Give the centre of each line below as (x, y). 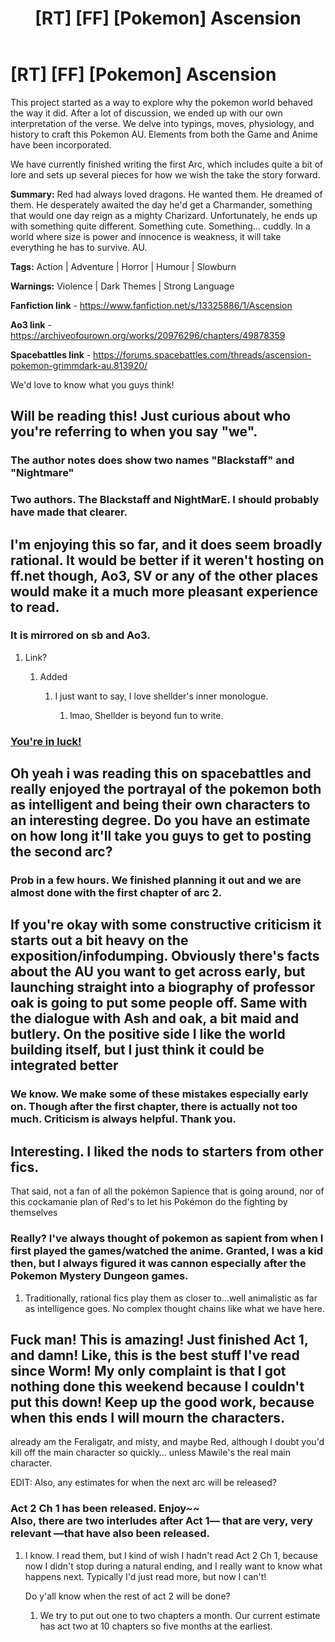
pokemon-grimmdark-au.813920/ (79, 365)
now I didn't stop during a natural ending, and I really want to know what (173, 1566)
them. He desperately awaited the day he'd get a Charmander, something (161, 204)
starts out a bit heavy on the (99, 940)
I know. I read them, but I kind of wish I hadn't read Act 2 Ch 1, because (171, 1555)
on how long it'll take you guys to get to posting (161, 836)
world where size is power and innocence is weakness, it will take (146, 236)
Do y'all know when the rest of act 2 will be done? (127, 1596)
